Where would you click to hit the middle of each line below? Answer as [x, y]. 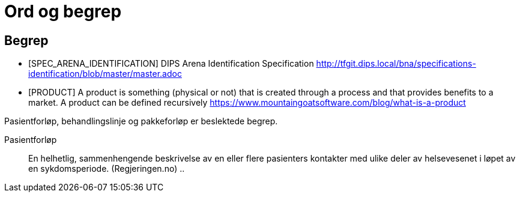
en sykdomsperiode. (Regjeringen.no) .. [107, 169]
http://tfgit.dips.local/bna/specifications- [396, 64]
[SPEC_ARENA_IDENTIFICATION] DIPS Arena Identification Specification [171, 64]
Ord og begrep [63, 11]
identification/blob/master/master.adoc [105, 74]
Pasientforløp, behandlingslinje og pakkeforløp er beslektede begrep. [141, 121]
